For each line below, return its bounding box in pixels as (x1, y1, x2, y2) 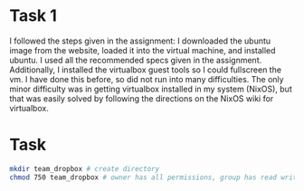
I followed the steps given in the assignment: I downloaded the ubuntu (9, 35, 271, 46)
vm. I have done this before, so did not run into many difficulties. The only (9, 73, 284, 84)
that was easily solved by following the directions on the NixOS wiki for (9, 92, 274, 104)
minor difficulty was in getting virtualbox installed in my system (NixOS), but (9, 83, 292, 94)
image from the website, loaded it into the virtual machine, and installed (9, 44, 276, 55)
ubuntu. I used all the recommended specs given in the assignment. (9, 54, 262, 65)
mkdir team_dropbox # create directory (9, 164, 160, 173)
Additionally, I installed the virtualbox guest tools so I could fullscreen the (9, 64, 282, 75)
